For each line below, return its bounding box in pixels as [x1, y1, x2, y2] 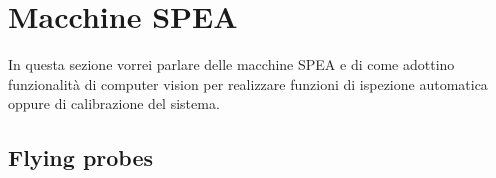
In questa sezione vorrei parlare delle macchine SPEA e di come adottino [8, 54, 455, 75]
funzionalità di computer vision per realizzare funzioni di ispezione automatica [8, 73, 488, 94]
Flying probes [8, 142, 154, 173]
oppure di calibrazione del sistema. [8, 93, 220, 114]
